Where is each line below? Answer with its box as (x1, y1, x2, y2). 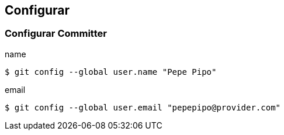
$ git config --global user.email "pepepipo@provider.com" (5, 102, 281, 112)
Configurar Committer (5, 27, 107, 40)
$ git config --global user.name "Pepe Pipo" (5, 67, 217, 77)
